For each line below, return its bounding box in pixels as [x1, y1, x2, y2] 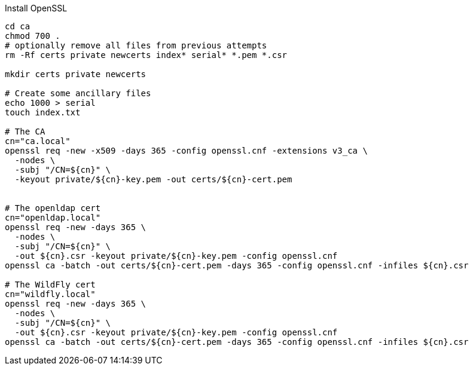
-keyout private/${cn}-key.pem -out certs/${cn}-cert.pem [14, 175, 292, 184]
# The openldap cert [5, 203, 101, 213]
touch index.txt [5, 108, 81, 117]
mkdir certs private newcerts [5, 69, 147, 79]
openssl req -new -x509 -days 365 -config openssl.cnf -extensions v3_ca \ [5, 146, 368, 155]
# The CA [5, 127, 45, 136]
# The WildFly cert [5, 280, 96, 289]
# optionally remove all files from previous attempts [5, 41, 267, 50]
